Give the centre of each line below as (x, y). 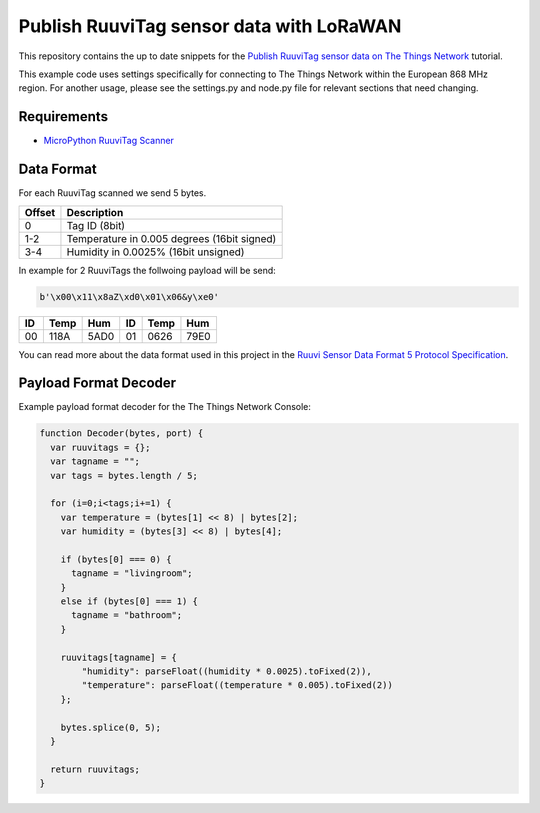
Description (95, 212)
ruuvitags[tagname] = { (118, 657)
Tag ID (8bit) (95, 225)
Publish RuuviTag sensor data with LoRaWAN (210, 26)
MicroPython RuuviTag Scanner (109, 141)
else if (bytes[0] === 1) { (129, 601)
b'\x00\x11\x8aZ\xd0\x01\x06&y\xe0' (129, 296)
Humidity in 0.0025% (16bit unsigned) (155, 252)
